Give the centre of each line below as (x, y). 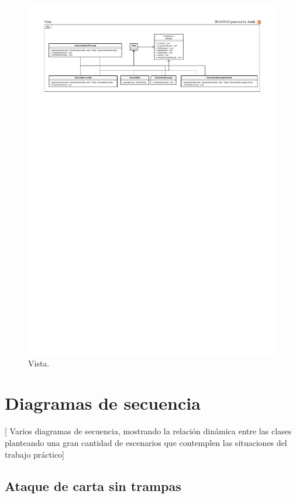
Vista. (39, 363)
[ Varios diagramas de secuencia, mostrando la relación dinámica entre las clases (148, 431)
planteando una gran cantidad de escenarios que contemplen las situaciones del (146, 442)
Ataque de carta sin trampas (93, 485)
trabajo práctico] (35, 454)
